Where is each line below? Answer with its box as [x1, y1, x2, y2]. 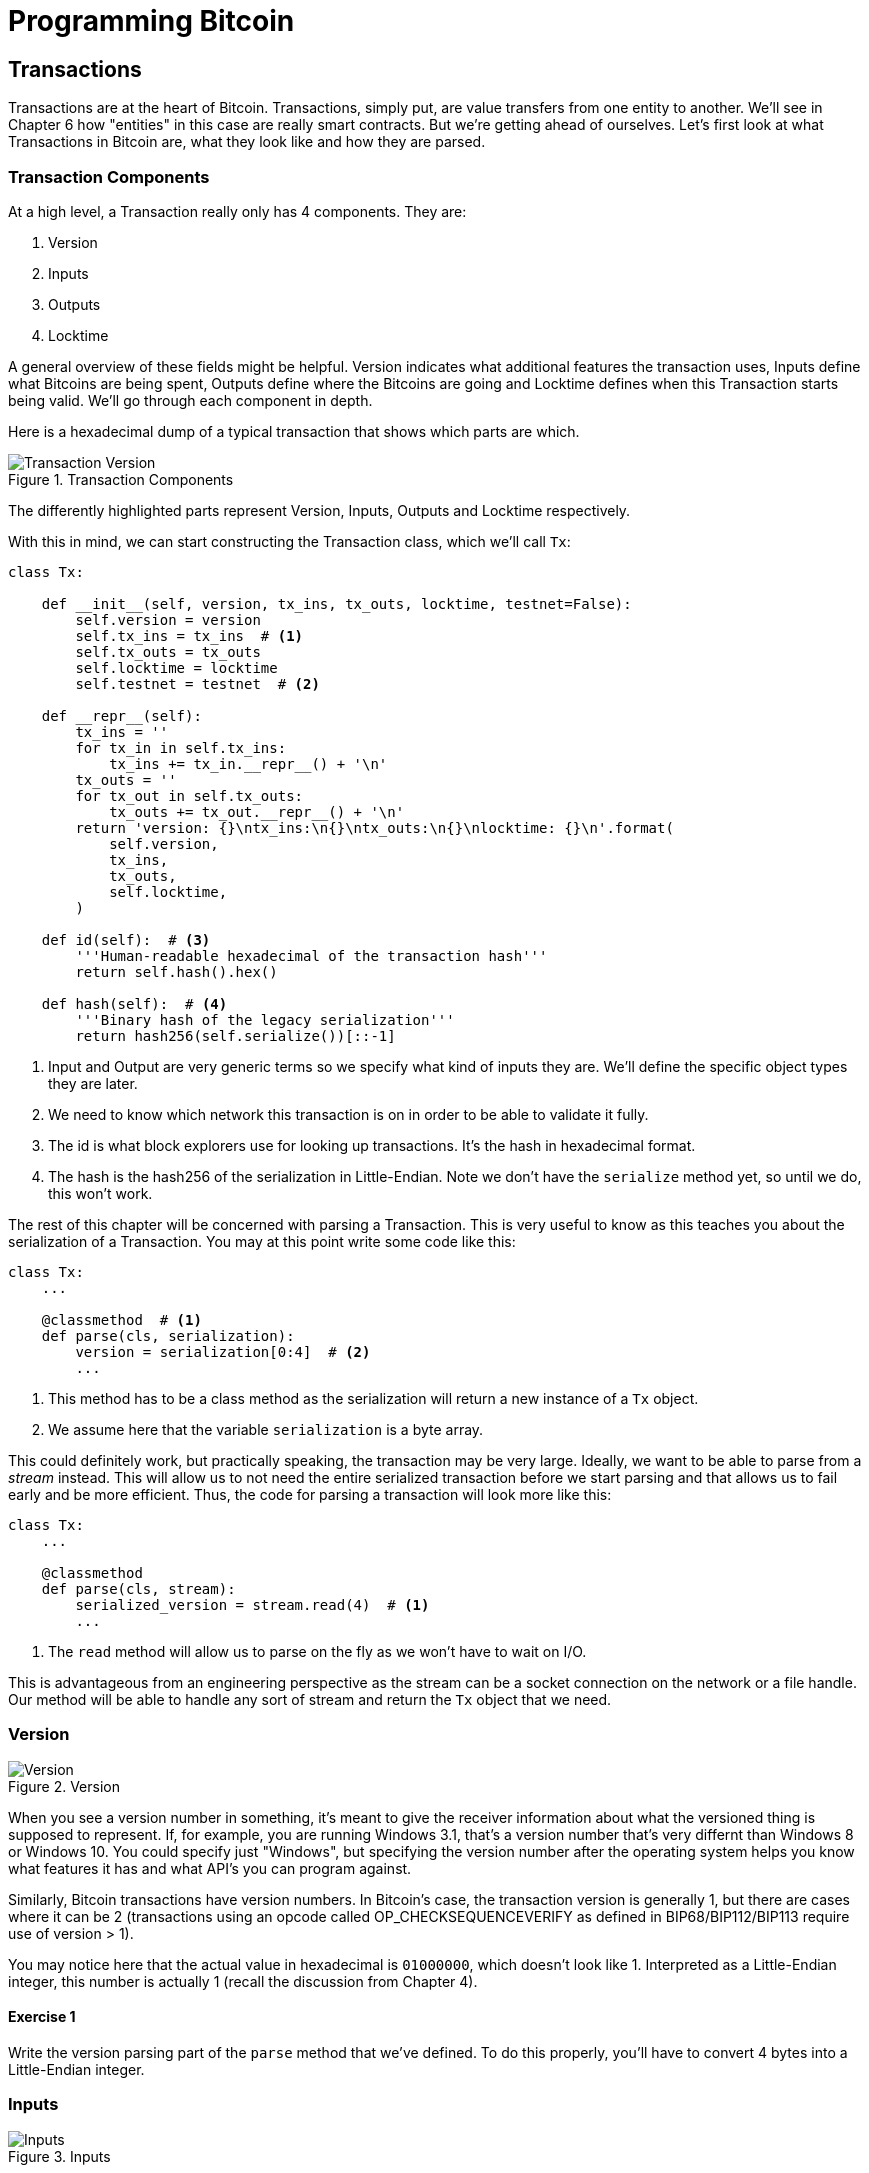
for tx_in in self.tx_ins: [75, 739, 287, 756]
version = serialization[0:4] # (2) [75, 1343, 371, 1360]
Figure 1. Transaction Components [8, 470, 234, 488]
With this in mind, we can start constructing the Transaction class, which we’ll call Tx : [8, 532, 571, 550]
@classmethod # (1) [41, 1311, 202, 1328]
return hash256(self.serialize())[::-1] [75, 1027, 396, 1044]
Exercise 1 [8, 2008, 76, 2026]
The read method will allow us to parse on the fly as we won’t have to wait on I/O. [48, 1642, 587, 1660]
